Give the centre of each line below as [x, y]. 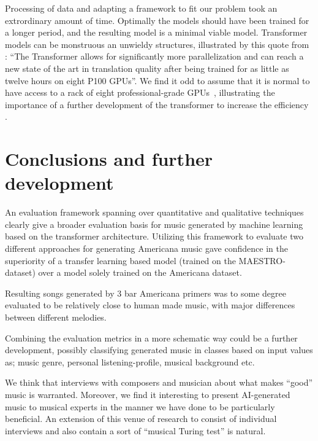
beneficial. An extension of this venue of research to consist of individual [141, 419]
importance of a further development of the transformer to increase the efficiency [157, 104]
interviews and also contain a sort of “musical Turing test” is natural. [135, 430]
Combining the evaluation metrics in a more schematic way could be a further [151, 338]
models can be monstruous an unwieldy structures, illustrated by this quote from [157, 44]
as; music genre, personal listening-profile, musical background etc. [130, 361]
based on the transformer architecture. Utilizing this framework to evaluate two [154, 236]
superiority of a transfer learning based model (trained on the [120, 260]
